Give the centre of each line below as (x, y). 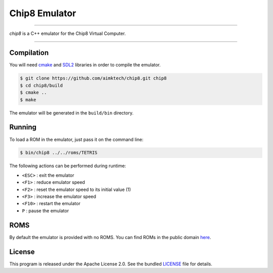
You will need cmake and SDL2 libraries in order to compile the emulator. (85, 65)
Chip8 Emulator (43, 13)
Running (23, 127)
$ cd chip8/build (41, 85)
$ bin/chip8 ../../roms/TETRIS (59, 153)
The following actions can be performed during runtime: (68, 166)
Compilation (29, 53)
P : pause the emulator (45, 211)
